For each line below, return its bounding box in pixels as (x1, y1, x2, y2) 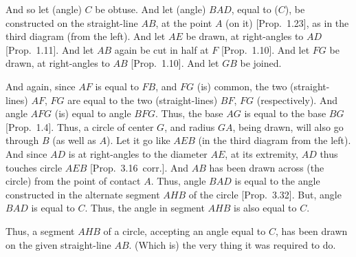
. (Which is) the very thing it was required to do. (129, 237, 336, 251)
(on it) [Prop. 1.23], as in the (225, 15, 349, 30)
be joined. (240, 56, 282, 70)
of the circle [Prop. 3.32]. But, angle (188, 187, 342, 201)
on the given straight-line (5, 237, 111, 251)
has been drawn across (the (209, 160, 324, 174)
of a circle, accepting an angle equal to (103, 223, 266, 238)
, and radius (164, 119, 215, 134)
